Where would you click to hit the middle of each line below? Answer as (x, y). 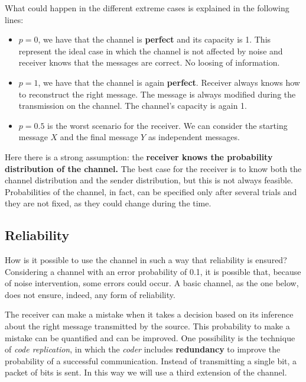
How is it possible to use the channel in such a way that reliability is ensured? (146, 260)
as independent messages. (194, 137)
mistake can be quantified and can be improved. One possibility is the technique (150, 337)
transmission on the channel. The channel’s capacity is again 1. (133, 106)
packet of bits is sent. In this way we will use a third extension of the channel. (146, 372)
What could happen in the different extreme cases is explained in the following (147, 8)
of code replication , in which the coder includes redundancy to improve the (143, 349)
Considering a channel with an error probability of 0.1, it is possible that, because (153, 271)
